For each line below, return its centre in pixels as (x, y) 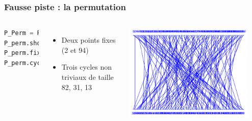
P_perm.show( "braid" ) (41, 43)
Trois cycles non (87, 67)
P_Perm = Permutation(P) (46, 33)
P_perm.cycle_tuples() (43, 63)
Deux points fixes (89, 40)
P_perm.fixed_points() (43, 53)
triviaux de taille (87, 77)
